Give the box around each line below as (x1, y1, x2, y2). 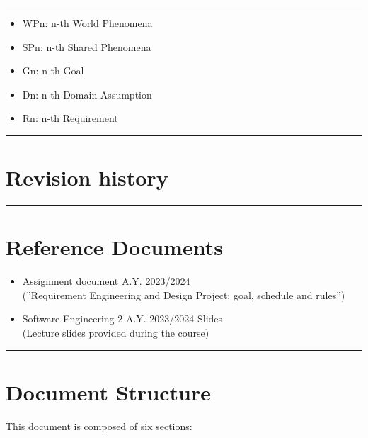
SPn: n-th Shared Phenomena (22, 39, 151, 54)
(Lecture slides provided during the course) (22, 325, 209, 339)
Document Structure (6, 377, 212, 406)
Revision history (6, 163, 168, 192)
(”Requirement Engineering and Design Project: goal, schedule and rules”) (22, 287, 345, 302)
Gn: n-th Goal (22, 63, 84, 78)
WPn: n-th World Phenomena (22, 16, 153, 30)
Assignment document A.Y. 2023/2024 (22, 274, 190, 288)
